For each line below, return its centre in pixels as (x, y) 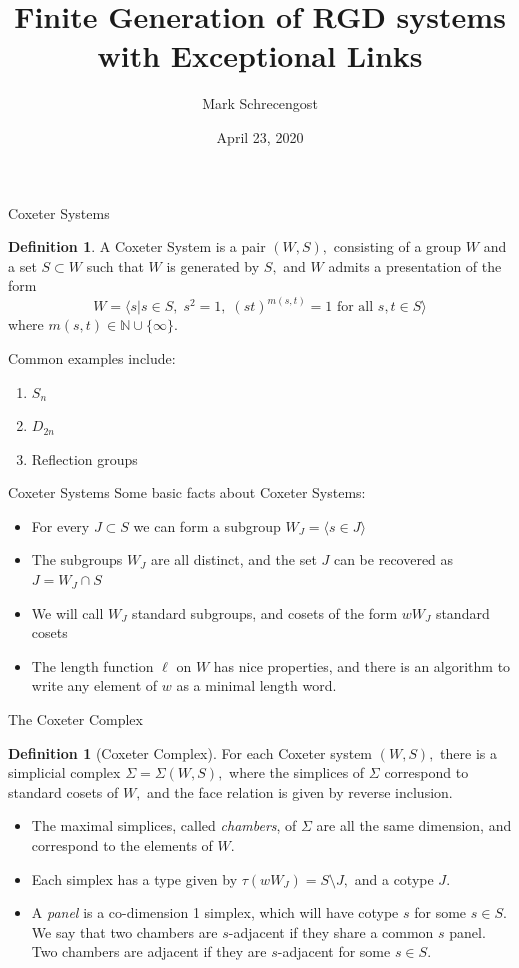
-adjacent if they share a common (331, 931)
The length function (92, 665)
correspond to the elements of (122, 845)
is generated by (213, 265)
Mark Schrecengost (260, 103)
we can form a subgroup (207, 525)
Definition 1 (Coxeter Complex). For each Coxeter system (190, 752)
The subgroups (77, 559)
